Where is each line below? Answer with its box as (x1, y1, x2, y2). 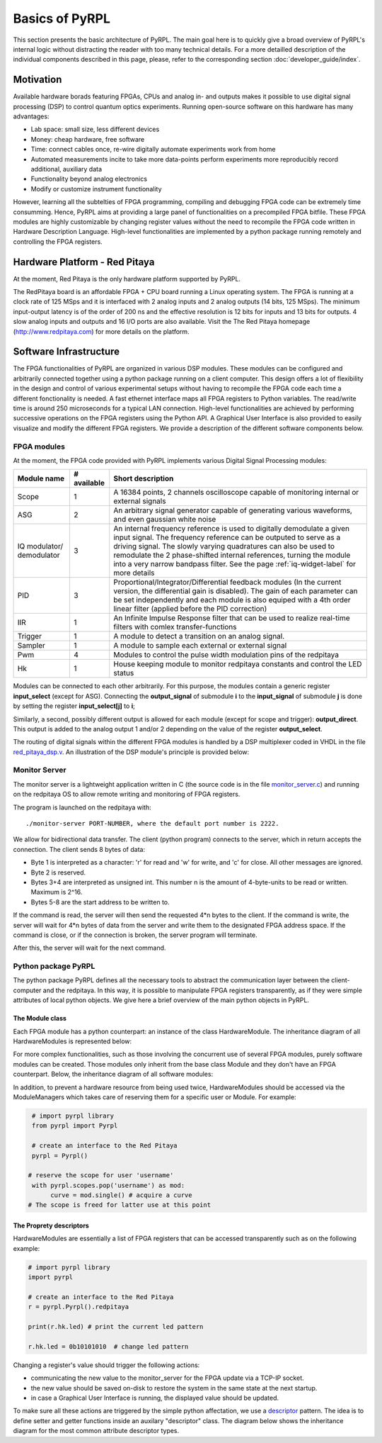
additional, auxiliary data (30, 164, 103, 173)
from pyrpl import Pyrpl (32, 1122, 118, 1130)
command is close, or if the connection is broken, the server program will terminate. (13, 931, 257, 939)
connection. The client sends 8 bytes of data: (13, 845, 145, 853)
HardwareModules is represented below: (13, 1037, 132, 1045)
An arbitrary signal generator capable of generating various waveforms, (113, 505, 353, 515)
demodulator (17, 550, 60, 560)
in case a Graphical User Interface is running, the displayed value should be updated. (30, 1393, 279, 1403)
